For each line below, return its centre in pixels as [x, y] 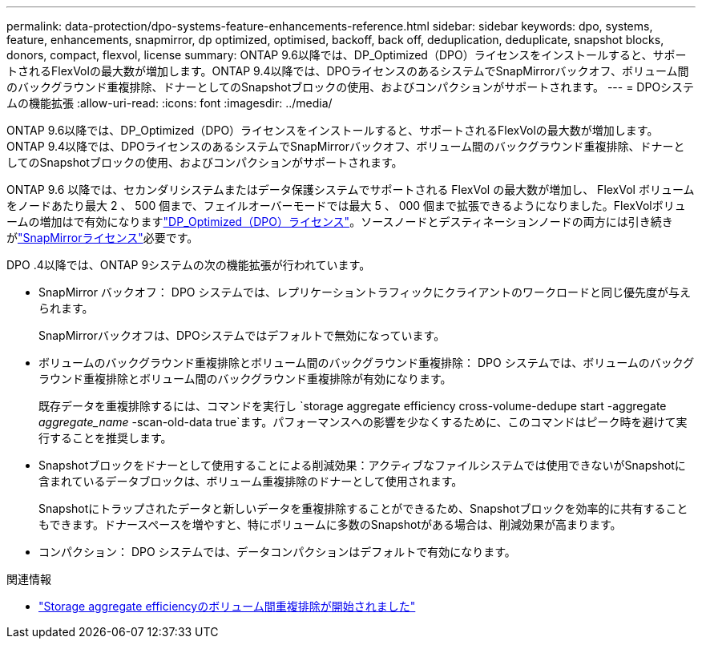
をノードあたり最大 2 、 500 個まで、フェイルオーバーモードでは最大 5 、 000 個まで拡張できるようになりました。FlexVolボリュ [346, 206]
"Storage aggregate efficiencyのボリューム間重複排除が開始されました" [227, 606]
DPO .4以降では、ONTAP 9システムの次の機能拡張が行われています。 [189, 265]
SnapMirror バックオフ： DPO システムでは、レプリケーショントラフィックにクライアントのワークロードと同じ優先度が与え [365, 292]
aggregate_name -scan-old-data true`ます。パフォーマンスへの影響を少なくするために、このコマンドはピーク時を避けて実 [363, 422]
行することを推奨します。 [105, 438]
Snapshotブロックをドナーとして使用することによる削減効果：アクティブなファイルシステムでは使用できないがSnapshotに [362, 465]
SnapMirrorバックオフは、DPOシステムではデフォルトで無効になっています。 [242, 335]
